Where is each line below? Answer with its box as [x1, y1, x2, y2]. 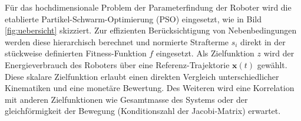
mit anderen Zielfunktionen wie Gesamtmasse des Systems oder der [5, 93, 248, 105]
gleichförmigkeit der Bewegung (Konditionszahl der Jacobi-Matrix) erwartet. [5, 105, 281, 117]
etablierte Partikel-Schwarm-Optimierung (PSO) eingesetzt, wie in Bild [5, 12, 262, 25]
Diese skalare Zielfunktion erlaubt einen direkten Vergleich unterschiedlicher [5, 70, 279, 82]
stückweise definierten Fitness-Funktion [5, 47, 147, 59]
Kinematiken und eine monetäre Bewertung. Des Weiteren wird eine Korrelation [5, 82, 295, 94]
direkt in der [240, 35, 286, 48]
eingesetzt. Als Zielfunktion [156, 47, 254, 59]
